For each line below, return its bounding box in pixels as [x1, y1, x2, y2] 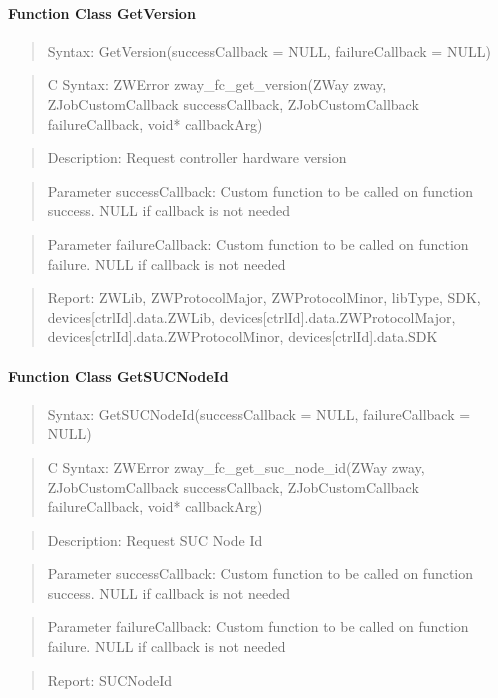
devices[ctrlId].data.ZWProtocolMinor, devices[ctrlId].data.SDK [47, 326, 438, 347]
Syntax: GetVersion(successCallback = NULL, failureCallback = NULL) [47, 40, 491, 61]
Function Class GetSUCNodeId [8, 365, 229, 386]
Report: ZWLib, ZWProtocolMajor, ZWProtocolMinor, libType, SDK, [47, 287, 481, 308]
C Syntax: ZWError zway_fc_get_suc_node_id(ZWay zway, [47, 456, 425, 477]
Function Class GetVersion [8, 2, 196, 23]
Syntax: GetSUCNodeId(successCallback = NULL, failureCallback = [47, 403, 471, 424]
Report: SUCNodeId [47, 669, 173, 690]
